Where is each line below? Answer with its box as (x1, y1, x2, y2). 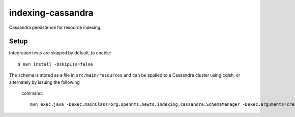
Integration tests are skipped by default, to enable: (9, 50, 112, 56)
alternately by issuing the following (9, 79, 80, 85)
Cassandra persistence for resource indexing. (9, 24, 102, 30)
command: (21, 91, 43, 96)
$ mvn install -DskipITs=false (18, 61, 93, 67)
